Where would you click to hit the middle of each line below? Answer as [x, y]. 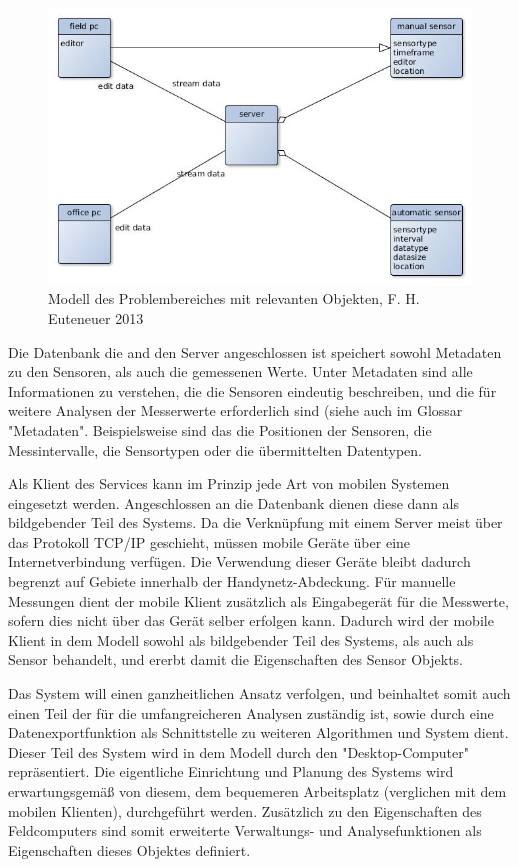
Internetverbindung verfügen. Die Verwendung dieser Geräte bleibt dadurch [239, 561]
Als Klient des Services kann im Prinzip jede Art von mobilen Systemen [229, 483]
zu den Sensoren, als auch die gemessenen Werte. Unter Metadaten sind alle [240, 371]
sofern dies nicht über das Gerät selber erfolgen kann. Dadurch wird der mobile [251, 620]
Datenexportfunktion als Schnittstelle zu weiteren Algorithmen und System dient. [258, 732]
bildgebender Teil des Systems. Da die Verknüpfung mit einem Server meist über [255, 522]
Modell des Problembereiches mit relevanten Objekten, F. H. [234, 298]
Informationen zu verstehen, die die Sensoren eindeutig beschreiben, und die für [252, 390]
